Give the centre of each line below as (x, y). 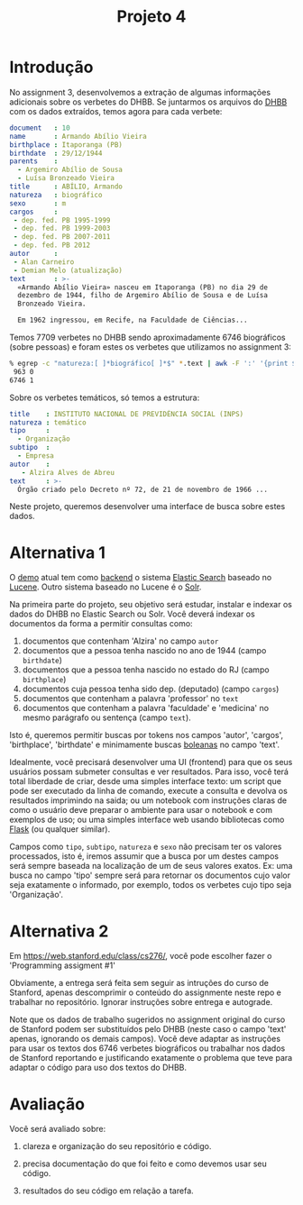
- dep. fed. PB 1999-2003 (62, 228)
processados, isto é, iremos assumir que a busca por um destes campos (144, 856)
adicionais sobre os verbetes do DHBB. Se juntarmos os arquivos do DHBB (148, 102)
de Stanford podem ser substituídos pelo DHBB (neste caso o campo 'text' (148, 1029)
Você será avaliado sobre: (58, 1129)
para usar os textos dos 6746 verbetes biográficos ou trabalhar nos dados (147, 1048)
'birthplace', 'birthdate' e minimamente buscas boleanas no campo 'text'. (144, 744)
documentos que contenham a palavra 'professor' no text (130, 698)
